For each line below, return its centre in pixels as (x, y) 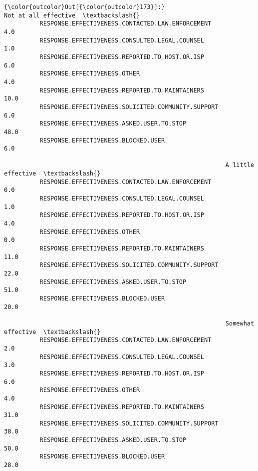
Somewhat (240, 323)
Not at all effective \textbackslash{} (72, 15)
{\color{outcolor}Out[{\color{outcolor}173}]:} (85, 7)
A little (240, 165)
